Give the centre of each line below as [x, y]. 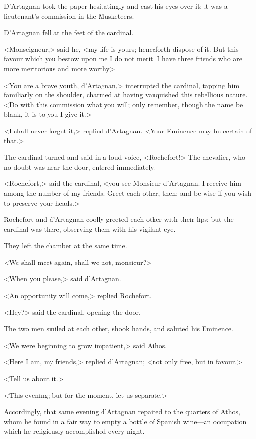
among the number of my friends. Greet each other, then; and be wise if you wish [128, 193]
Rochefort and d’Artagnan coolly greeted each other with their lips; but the [119, 219]
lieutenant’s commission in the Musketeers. [69, 16]
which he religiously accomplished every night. [74, 431]
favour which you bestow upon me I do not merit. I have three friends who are [123, 59]
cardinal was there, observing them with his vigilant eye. [90, 229]
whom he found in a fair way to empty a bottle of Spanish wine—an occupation [125, 421]
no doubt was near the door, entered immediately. [80, 166]
